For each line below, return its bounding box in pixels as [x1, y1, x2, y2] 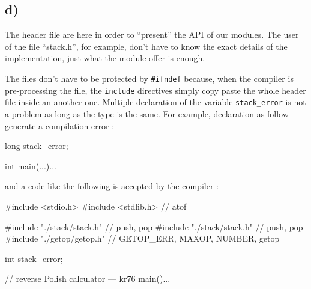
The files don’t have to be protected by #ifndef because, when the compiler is [5, 71, 294, 84]
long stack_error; [5, 139, 68, 152]
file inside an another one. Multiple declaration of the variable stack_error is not [5, 96, 306, 108]
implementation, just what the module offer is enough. [5, 52, 205, 64]
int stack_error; [5, 252, 63, 264]
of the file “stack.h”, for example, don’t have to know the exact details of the [5, 40, 288, 52]
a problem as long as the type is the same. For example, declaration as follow [5, 107, 289, 120]
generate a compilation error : [5, 119, 115, 132]
